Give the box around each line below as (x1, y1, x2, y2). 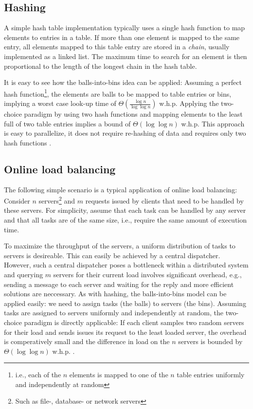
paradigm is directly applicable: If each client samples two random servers (24, 317, 244, 327)
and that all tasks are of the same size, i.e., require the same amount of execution (4, 215, 247, 225)
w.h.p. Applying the (159, 98, 219, 108)
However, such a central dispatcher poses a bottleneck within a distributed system (4, 260, 249, 270)
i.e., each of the (15, 369, 61, 380)
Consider (4, 195, 30, 205)
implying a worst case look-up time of (4, 98, 116, 108)
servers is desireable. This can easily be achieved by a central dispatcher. (4, 250, 220, 260)
